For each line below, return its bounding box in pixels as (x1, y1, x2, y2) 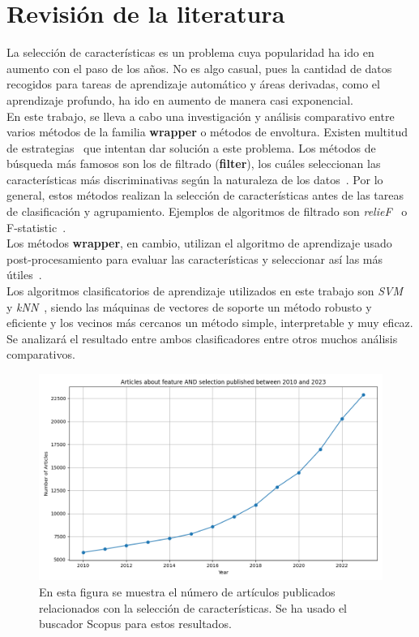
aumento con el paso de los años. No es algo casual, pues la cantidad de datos (6, 59, 392, 76)
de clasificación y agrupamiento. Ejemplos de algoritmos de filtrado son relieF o (6, 203, 408, 220)
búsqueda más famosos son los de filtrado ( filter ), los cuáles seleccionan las (6, 155, 381, 172)
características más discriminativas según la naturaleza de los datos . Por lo (6, 170, 383, 187)
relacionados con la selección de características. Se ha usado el (39, 599, 348, 616)
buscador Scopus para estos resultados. (39, 615, 232, 632)
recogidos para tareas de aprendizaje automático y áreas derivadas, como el (6, 75, 380, 93)
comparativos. (6, 346, 75, 363)
